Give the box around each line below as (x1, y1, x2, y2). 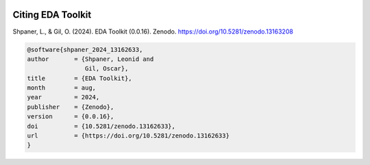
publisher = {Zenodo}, (27, 103, 114, 111)
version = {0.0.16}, (27, 113, 114, 120)
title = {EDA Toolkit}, (27, 74, 133, 82)
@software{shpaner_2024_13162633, (27, 45, 143, 53)
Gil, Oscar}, (84, 65, 129, 73)
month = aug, (27, 84, 96, 92)
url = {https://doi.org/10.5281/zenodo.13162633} (27, 132, 230, 140)
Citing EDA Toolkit (12, 9, 92, 21)
